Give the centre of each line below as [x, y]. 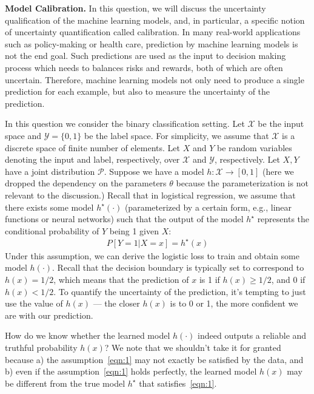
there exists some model [49, 207]
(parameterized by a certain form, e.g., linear [208, 207]
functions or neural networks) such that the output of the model [124, 219]
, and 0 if [288, 279]
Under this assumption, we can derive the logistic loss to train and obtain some [152, 255]
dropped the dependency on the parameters [86, 183]
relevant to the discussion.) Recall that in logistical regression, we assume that [150, 195]
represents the [283, 219]
